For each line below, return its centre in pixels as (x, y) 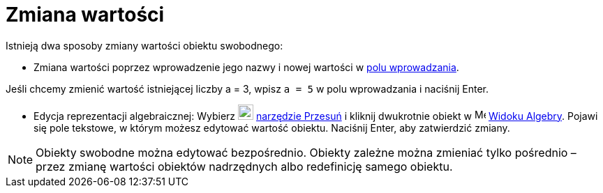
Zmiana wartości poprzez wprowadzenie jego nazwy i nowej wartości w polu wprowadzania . (246, 67)
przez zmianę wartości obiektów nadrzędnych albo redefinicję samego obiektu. (244, 166)
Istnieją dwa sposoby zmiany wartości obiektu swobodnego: (144, 45)
